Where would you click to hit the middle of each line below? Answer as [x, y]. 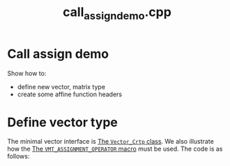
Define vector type [63, 122]
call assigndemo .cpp [117, 13]
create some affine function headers [70, 94]
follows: [18, 156]
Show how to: [27, 73]
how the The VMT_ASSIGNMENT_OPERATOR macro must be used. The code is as [115, 149]
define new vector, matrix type [61, 86]
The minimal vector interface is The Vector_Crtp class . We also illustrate [110, 142]
